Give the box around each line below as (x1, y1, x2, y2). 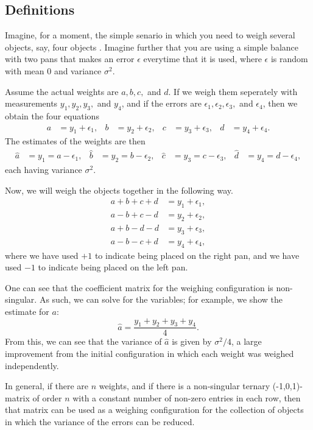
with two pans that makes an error (5, 52, 135, 65)
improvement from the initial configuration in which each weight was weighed (5, 347, 294, 359)
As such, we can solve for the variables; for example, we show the (39, 293, 283, 306)
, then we (262, 97, 298, 110)
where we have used (5, 248, 79, 261)
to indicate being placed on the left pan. (38, 261, 188, 273)
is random (270, 52, 308, 65)
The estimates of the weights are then (5, 135, 146, 147)
